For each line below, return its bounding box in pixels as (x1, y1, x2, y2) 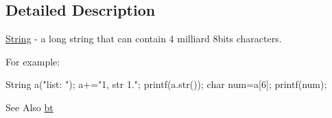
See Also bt (5, 100, 54, 114)
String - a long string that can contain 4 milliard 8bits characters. (5, 31, 282, 46)
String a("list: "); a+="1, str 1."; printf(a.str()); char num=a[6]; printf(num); (5, 77, 327, 91)
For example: (5, 54, 60, 68)
